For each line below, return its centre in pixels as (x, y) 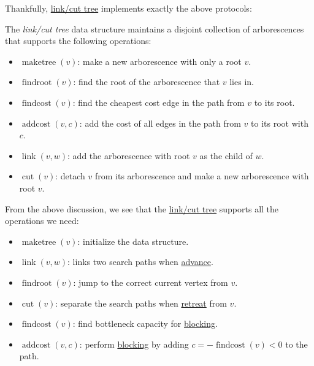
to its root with (280, 123)
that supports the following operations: (78, 41)
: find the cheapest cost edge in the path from (159, 102)
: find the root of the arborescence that (147, 82)
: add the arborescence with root (129, 155)
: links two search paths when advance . (140, 262)
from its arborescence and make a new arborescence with (202, 176)
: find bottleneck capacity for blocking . (145, 323)
